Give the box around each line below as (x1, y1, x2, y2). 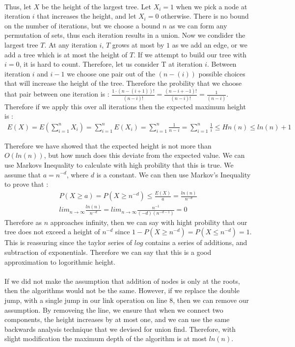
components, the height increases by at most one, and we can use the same (4, 314, 230, 324)
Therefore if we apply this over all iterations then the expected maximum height (4, 101, 246, 111)
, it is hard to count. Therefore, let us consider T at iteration (19, 59, 203, 69)
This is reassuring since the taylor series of (4, 237, 133, 248)
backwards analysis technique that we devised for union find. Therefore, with (4, 323, 236, 334)
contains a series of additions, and (145, 237, 247, 248)
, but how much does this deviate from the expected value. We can (44, 150, 245, 160)
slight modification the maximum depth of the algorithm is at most (4, 333, 207, 344)
